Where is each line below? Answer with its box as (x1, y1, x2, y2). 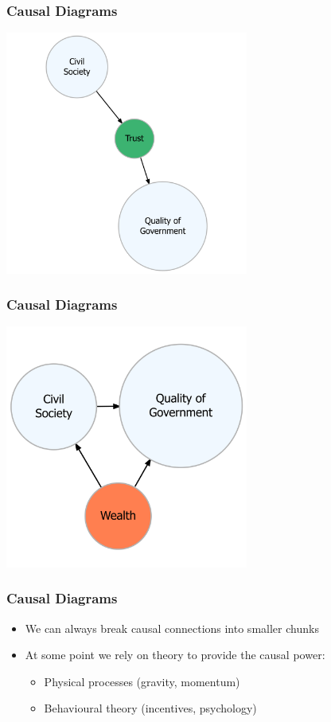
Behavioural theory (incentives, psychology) (44, 700, 257, 716)
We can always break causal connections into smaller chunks (25, 619, 319, 636)
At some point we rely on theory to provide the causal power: (25, 646, 325, 663)
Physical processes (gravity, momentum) (44, 673, 240, 689)
